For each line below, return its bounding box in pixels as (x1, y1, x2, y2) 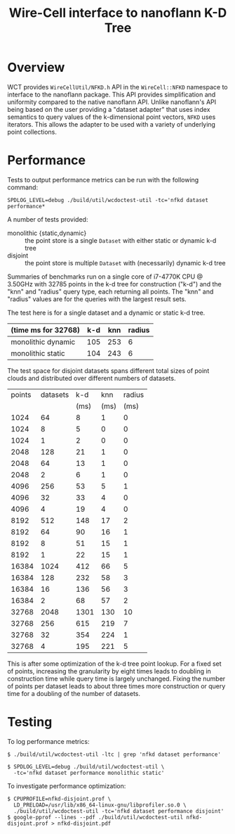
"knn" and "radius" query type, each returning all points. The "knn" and (7, 287, 214, 296)
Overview (7, 60, 65, 75)
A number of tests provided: (7, 215, 88, 223)
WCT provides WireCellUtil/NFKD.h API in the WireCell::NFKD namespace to (7, 82, 228, 91)
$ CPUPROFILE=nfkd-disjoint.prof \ (7, 795, 112, 802)
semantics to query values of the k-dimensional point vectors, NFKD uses (7, 113, 216, 121)
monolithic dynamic (11, 336, 76, 346)
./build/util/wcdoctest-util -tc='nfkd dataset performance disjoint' (13, 807, 224, 814)
